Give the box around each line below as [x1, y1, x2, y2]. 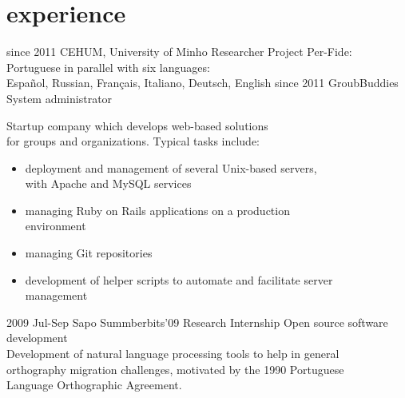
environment [25, 217, 86, 234]
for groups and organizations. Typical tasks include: [6, 133, 260, 149]
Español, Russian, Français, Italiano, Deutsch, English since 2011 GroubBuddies [6, 74, 399, 91]
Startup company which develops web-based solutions [6, 117, 268, 133]
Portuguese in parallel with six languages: [6, 58, 210, 75]
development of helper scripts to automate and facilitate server [25, 271, 333, 288]
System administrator [6, 90, 113, 106]
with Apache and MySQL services [25, 175, 192, 192]
